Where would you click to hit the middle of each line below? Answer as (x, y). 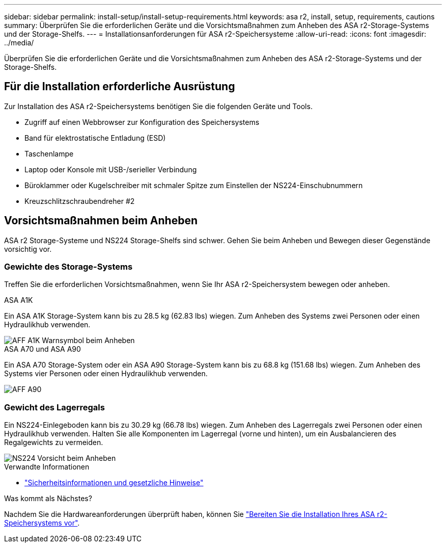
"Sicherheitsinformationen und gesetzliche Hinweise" (114, 483)
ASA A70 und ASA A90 (43, 349)
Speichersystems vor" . (42, 523)
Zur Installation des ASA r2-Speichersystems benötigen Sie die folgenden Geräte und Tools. (158, 106)
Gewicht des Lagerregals (54, 407)
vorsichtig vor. (28, 249)
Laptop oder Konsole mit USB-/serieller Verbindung (111, 169)
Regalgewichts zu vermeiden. (54, 442)
